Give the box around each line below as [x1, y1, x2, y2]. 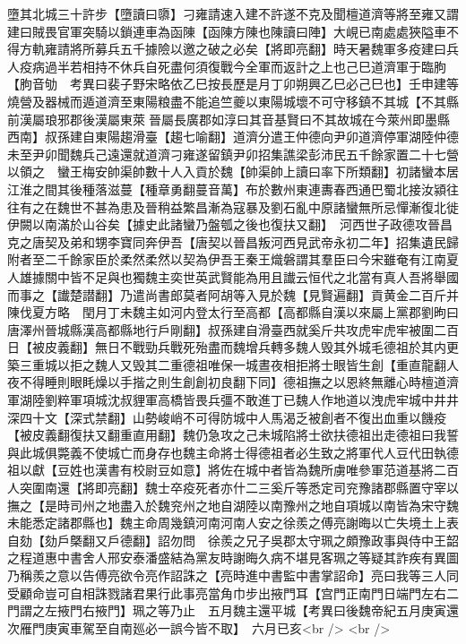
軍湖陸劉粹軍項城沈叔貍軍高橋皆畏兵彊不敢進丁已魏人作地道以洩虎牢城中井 [7, 391, 446, 409]
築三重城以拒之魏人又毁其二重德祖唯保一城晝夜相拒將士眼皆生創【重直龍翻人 [7, 355, 459, 374]
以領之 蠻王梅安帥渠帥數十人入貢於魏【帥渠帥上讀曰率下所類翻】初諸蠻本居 [7, 162, 459, 181]
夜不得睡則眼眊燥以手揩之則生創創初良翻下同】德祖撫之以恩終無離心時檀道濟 [7, 373, 459, 391]
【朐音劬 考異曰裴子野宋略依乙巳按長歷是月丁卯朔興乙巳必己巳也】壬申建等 [7, 74, 459, 93]
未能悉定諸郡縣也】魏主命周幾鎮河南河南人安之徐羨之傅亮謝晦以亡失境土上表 [7, 513, 459, 532]
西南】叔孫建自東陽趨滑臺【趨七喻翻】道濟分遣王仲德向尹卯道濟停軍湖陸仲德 [7, 127, 459, 146]
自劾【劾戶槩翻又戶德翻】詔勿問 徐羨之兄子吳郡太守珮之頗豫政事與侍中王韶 [7, 530, 459, 549]
